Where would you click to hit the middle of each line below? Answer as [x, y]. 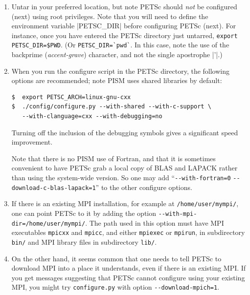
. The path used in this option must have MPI [155, 222]
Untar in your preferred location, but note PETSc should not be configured [124, 6]
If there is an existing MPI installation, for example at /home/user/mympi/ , [125, 203]
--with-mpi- [178, 214]
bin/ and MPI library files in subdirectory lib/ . [84, 242]
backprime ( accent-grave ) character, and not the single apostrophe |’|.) [117, 54]
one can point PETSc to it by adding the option [84, 213]
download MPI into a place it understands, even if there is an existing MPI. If [129, 268]
